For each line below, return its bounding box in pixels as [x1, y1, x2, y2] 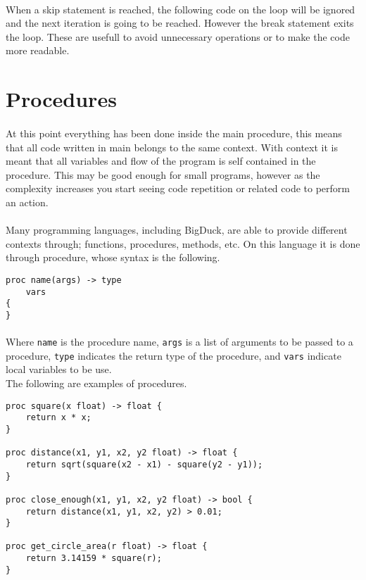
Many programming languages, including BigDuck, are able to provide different [6, 222, 348, 237]
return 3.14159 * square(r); [25, 553, 162, 564]
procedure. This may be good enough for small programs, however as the [6, 167, 320, 182]
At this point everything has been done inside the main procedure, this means [6, 125, 342, 140]
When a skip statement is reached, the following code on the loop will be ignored [6, 1, 355, 16]
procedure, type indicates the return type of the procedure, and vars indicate [6, 348, 341, 362]
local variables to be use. [6, 362, 112, 377]
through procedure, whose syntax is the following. [6, 250, 220, 265]
